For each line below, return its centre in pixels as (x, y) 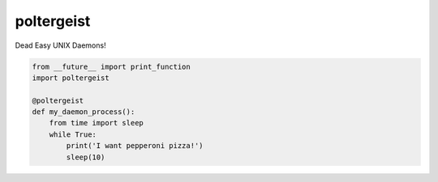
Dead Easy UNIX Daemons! (60, 45)
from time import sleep (96, 123)
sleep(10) (86, 157)
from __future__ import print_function (111, 66)
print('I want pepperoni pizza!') (135, 146)
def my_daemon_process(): (84, 112)
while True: (73, 134)
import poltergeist (71, 78)
